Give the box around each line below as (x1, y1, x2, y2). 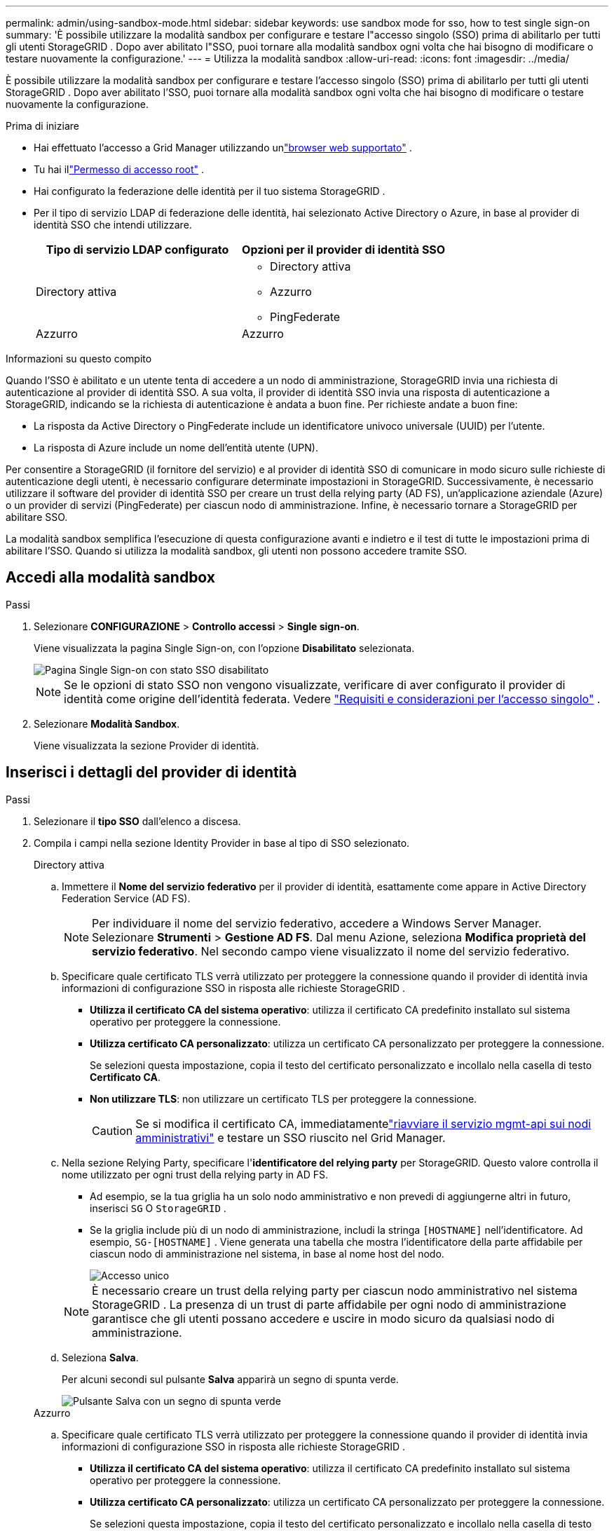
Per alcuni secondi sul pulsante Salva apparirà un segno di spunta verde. (62, 1373, 399, 1385)
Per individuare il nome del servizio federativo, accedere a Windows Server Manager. (92, 916, 542, 930)
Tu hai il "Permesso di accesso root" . (34, 163, 205, 175)
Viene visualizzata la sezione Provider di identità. (34, 739, 259, 751)
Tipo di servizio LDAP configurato (46, 243, 229, 257)
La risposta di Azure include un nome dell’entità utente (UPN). (34, 442, 318, 454)
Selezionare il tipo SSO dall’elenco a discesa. (34, 815, 241, 827)
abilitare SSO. (6, 511, 68, 523)
